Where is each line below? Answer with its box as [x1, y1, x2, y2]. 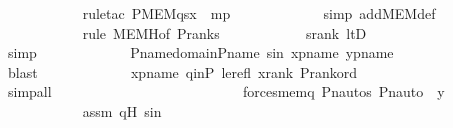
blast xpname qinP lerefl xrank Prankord [7, 61, 358, 82]
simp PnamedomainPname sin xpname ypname [7, 42, 394, 63]
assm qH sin [82, 100, 162, 121]
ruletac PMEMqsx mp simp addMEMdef [82, 3, 436, 23]
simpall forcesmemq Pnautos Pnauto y [7, 81, 445, 102]
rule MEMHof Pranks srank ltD [82, 22, 367, 43]
